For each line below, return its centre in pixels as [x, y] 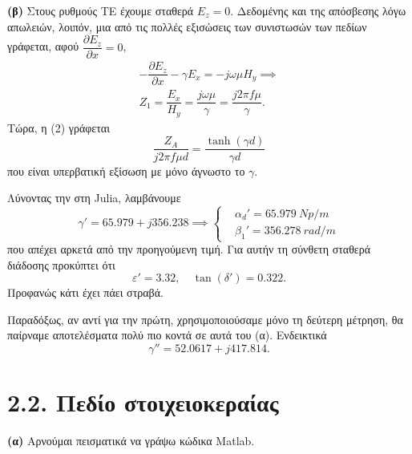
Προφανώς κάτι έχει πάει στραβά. [85, 292]
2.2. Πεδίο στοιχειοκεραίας [143, 402]
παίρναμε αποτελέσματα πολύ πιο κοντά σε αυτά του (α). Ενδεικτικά [167, 335]
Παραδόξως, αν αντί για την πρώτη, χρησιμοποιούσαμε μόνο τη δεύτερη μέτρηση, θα [205, 319]
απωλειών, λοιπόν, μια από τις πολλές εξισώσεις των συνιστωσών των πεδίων [187, 26]
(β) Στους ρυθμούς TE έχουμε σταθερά [101, 10]
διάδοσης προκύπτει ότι [61, 264]
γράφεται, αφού [43, 46]
